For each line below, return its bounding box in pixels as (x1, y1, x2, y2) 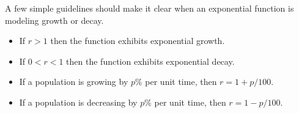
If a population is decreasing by (19, 95, 138, 108)
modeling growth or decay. (5, 13, 104, 26)
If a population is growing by (19, 75, 128, 88)
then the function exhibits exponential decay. (66, 54, 235, 67)
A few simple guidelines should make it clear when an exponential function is (5, 2, 294, 14)
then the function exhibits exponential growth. (50, 34, 225, 47)
